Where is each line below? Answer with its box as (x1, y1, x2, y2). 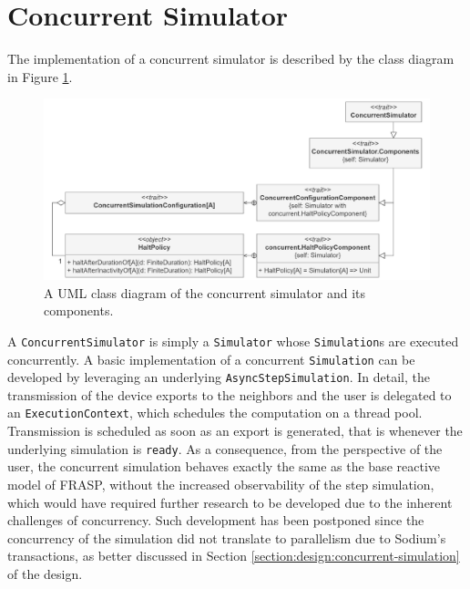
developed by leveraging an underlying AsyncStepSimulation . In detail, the (7, 367, 430, 387)
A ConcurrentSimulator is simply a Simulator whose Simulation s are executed (7, 331, 459, 350)
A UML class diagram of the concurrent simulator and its (44, 283, 365, 302)
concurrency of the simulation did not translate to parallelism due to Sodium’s (7, 528, 446, 547)
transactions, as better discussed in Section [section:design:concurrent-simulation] (7, 546, 460, 565)
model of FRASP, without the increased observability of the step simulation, (7, 474, 434, 493)
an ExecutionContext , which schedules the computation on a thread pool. (7, 403, 423, 422)
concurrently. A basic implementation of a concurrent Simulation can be (7, 349, 415, 368)
